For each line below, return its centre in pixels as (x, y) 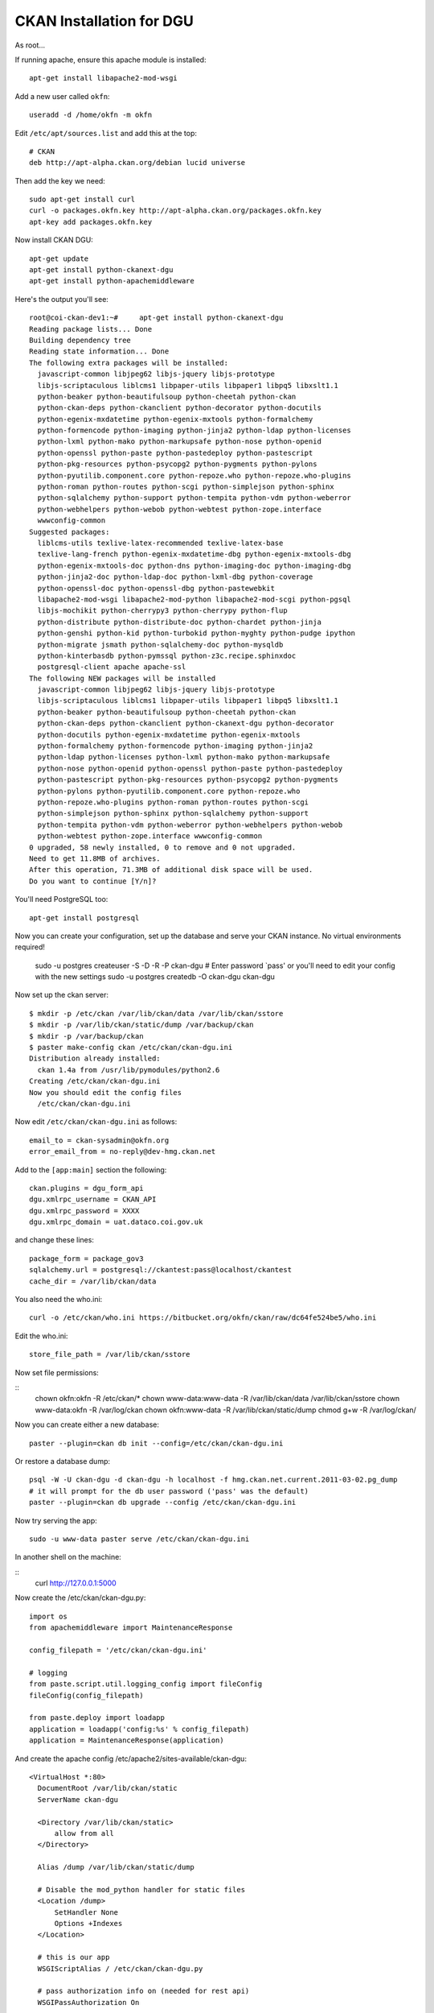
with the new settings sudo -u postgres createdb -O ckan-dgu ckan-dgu (155, 977)
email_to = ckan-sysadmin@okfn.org (99, 1140)
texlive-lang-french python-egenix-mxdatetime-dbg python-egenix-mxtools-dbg (194, 554)
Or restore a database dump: (62, 1461)
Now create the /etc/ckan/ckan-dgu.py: (80, 1598)
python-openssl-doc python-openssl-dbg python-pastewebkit (156, 588)
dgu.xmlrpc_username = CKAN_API (93, 1199)
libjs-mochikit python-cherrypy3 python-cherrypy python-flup (163, 611)
